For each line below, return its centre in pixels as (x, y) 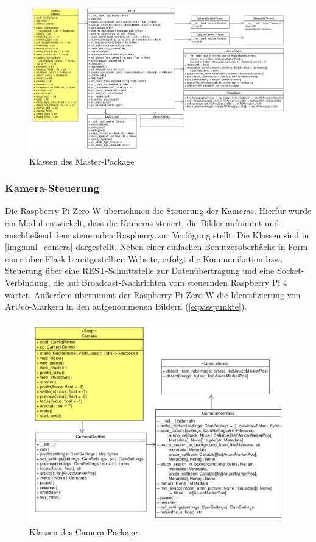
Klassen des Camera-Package (83, 532)
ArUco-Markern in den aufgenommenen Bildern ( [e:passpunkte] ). (126, 306)
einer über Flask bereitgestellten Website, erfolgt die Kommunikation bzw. (144, 258)
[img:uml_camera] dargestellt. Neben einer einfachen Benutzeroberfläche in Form (156, 247)
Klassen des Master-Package (82, 161)
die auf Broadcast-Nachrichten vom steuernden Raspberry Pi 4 (170, 283)
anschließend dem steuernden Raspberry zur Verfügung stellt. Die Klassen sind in (157, 234)
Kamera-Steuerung (52, 188)
